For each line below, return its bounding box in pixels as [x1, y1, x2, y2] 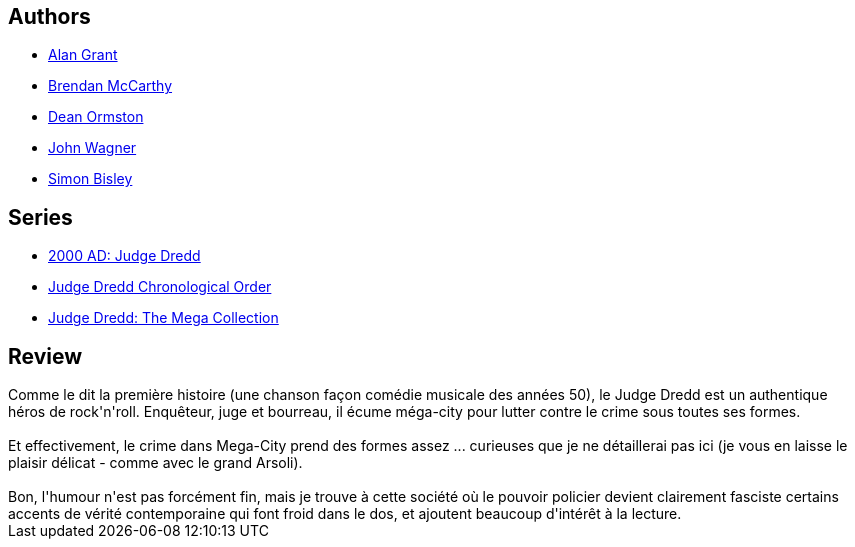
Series [8, 204, 73, 230]
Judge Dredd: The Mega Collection [48, 309, 279, 327]
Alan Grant [48, 46, 118, 64]
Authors [8, 4, 91, 29]
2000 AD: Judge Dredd [48, 247, 201, 265]
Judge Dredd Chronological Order [48, 278, 272, 296]
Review [8, 343, 83, 369]
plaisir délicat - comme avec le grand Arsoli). [8, 454, 303, 472]
